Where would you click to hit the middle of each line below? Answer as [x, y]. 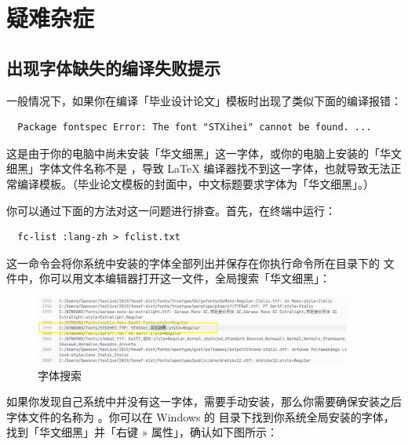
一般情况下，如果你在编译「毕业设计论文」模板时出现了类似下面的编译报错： [204, 100]
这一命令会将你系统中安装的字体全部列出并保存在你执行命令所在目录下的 [193, 263]
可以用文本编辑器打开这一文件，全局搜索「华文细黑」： [190, 278]
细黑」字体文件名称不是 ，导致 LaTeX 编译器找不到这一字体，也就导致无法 [199, 168]
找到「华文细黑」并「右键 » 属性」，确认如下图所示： [142, 432]
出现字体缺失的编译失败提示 [113, 67]
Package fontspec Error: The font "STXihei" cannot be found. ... [195, 128]
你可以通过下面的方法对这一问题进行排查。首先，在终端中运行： [171, 210]
